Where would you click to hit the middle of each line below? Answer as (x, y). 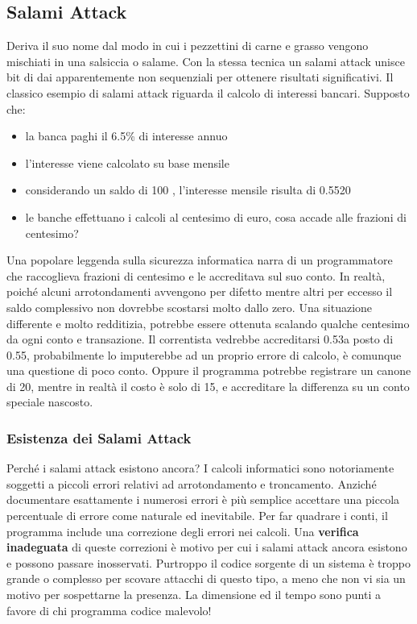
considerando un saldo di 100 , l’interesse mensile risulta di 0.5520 (188, 190)
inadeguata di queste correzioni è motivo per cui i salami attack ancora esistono (207, 547)
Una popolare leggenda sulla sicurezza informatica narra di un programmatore (200, 260)
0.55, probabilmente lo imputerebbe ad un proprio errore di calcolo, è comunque (204, 354)
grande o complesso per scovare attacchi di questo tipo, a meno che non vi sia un (206, 578)
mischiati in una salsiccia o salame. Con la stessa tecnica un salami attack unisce (206, 61)
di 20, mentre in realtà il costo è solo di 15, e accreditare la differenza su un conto (208, 386)
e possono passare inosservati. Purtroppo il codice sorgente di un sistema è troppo (208, 562)
